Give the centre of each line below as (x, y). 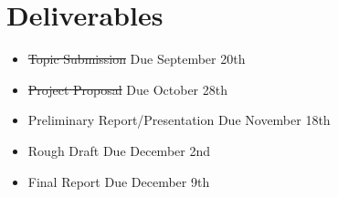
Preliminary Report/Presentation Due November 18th (179, 120)
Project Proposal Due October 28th (127, 89)
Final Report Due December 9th (119, 181)
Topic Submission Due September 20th (137, 59)
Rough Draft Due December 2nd (119, 150)
